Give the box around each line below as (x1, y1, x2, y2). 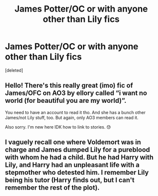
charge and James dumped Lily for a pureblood (5, 146, 150, 154)
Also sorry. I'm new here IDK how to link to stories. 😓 (5, 124, 111, 130)
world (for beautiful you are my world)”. (5, 97, 127, 105)
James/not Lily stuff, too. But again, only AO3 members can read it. (5, 114, 139, 120)
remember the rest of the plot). (5, 183, 100, 192)
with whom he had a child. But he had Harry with (5, 153, 154, 162)
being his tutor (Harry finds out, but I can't (5, 176, 135, 184)
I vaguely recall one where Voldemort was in (5, 138, 141, 147)
